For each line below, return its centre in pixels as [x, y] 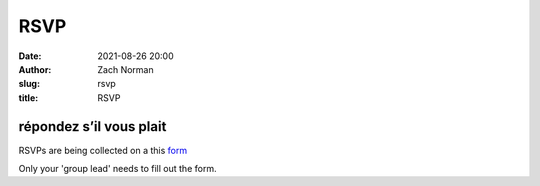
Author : [35, 69]
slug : [29, 84]
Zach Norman [125, 69]
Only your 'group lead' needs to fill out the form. [117, 169]
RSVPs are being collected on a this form [103, 150]
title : [28, 97]
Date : [30, 56]
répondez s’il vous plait [92, 126]
